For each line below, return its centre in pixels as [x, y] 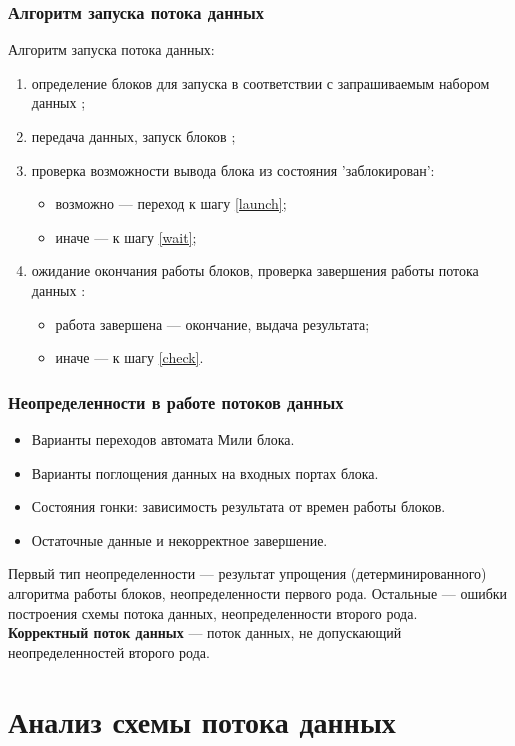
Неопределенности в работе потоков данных [176, 401]
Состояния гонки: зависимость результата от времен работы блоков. [238, 506]
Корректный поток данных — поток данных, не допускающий [205, 632]
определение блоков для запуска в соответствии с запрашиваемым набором [260, 82]
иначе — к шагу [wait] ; [126, 236]
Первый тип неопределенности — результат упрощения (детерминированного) [247, 573]
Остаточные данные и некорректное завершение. [179, 539]
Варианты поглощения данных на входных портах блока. [205, 472]
